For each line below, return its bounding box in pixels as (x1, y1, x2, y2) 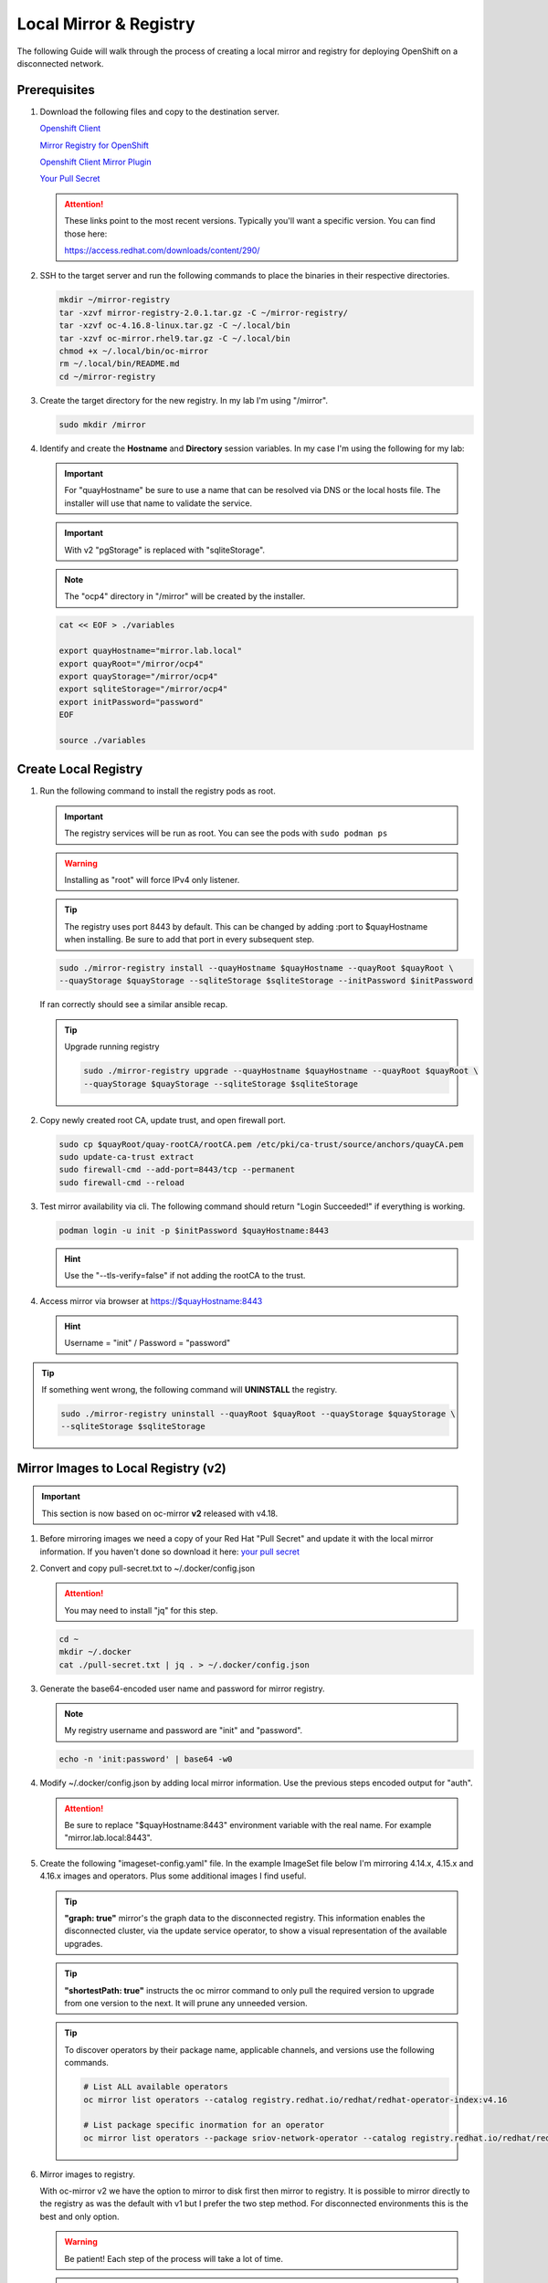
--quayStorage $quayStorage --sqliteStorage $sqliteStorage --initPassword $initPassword (58, 975, 474, 986)
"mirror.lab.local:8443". (64, 1832, 153, 1844)
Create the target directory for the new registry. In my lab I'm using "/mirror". (39, 395, 329, 405)
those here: (64, 228, 108, 239)
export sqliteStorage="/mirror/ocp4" (58, 684, 228, 694)
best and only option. (39, 2211, 120, 2222)
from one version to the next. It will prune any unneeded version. (64, 1997, 308, 2008)
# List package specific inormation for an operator (83, 2120, 325, 2130)
